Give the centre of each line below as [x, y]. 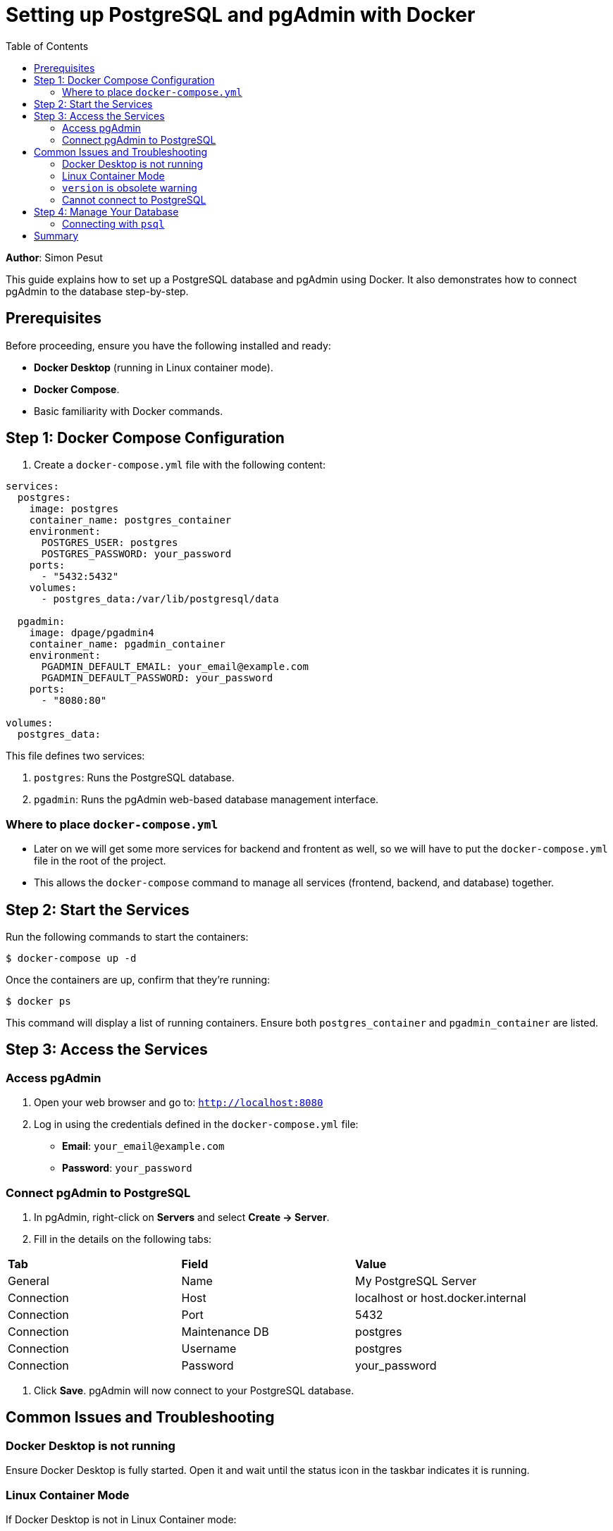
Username [209, 1349]
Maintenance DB [225, 1332]
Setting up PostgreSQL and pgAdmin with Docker [241, 15]
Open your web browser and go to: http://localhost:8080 [179, 1103]
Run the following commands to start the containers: [127, 937]
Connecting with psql [113, 223]
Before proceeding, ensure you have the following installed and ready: [168, 345]
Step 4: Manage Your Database [106, 211]
